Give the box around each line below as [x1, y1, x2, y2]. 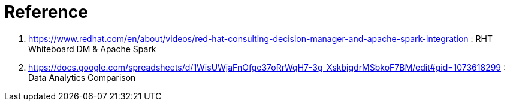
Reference [4, 2, 88, 22]
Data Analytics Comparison [28, 72, 136, 83]
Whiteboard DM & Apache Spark [28, 43, 156, 54]
